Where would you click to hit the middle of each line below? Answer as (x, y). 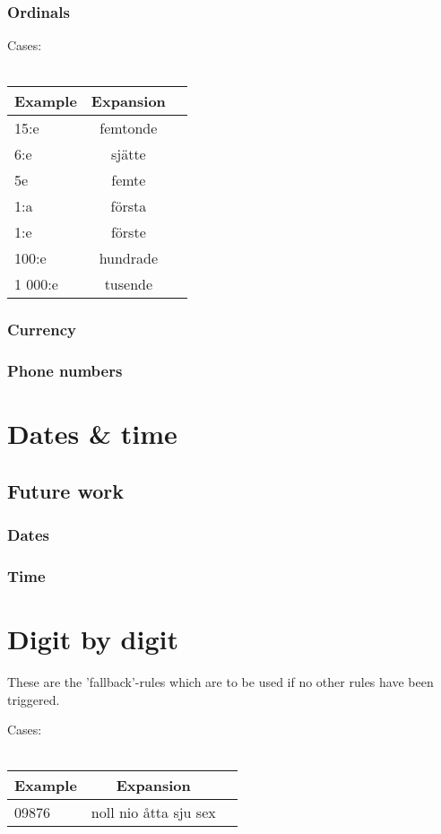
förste (128, 232)
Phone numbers (65, 371)
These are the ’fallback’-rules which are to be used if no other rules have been (220, 682)
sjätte (128, 154)
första (129, 206)
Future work (66, 490)
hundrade (129, 258)
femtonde (129, 128)
